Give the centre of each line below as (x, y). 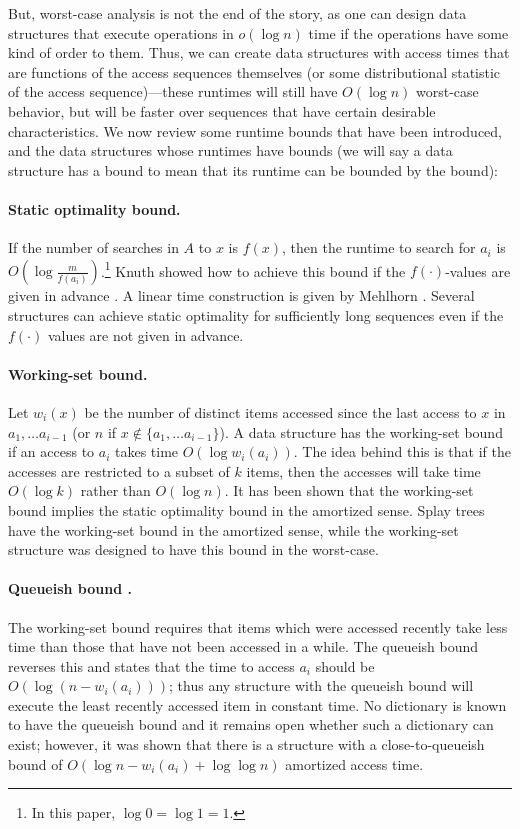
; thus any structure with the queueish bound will (321, 685)
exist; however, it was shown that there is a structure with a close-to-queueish (246, 744)
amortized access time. (354, 763)
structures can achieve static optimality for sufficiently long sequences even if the (256, 314)
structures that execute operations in (121, 32)
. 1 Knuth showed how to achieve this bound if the (253, 269)
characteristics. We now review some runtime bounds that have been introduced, (255, 130)
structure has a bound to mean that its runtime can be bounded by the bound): (253, 169)
